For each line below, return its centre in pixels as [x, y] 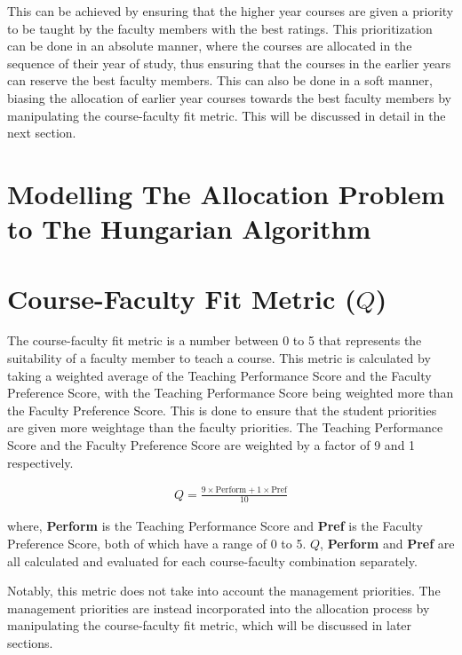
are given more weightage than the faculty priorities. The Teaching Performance [225, 427]
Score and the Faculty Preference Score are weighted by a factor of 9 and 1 [211, 445]
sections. [30, 642]
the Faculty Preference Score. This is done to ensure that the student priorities [222, 410]
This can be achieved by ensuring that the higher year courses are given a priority [231, 11]
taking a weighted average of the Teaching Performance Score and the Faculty [219, 375]
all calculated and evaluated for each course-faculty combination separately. [212, 560]
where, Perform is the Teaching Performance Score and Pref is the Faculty [215, 526]
